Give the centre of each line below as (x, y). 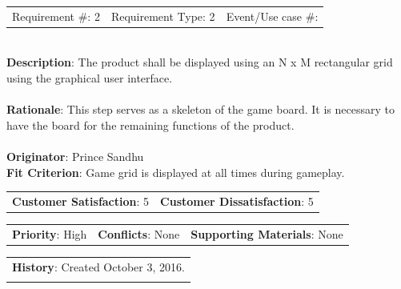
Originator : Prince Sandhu (75, 156)
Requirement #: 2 (56, 16)
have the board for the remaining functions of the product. (150, 124)
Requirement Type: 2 (163, 16)
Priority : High (50, 233)
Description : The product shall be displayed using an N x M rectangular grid (200, 62)
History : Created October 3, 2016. (98, 266)
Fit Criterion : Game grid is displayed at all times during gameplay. (176, 172)
